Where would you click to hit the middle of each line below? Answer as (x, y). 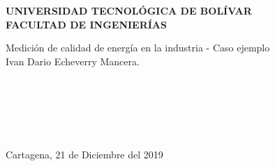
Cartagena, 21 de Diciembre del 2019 (84, 155)
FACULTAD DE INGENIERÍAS (86, 24)
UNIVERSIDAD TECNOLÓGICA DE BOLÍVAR (129, 10)
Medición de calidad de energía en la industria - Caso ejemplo (138, 48)
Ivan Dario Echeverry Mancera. (73, 61)
